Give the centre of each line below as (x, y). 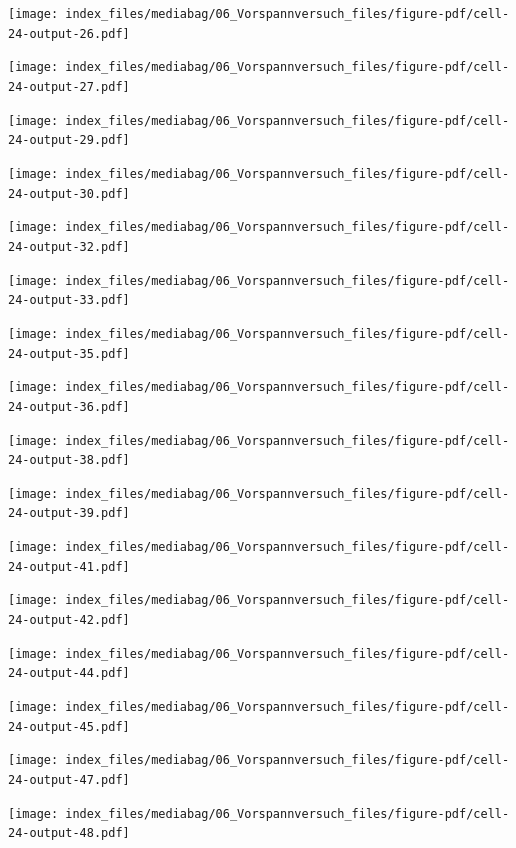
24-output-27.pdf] (69, 86)
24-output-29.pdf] (69, 140)
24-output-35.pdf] (69, 353)
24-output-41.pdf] (69, 566)
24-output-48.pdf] (69, 833)
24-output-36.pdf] (69, 406)
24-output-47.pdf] (69, 780)
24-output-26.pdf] (69, 33)
